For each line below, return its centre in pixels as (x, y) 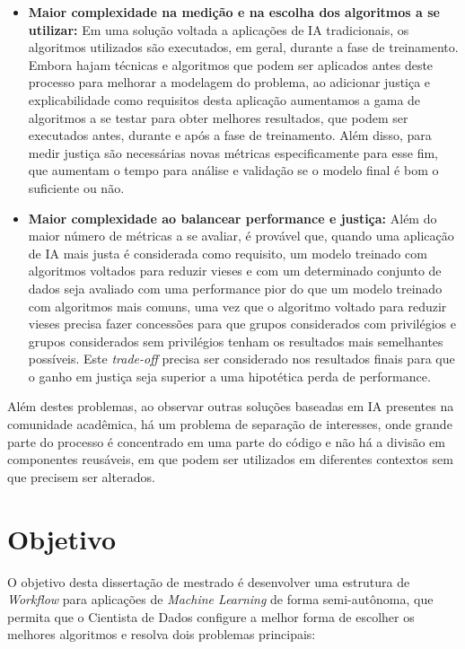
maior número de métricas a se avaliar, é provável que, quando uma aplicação (241, 236)
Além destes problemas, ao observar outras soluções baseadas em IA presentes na (231, 406)
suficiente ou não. (76, 187)
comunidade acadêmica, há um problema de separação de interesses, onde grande (230, 424)
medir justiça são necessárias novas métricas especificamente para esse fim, (233, 152)
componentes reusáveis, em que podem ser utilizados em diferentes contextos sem (230, 459)
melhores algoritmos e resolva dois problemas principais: (162, 634)
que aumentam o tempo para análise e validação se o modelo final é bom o (233, 170)
